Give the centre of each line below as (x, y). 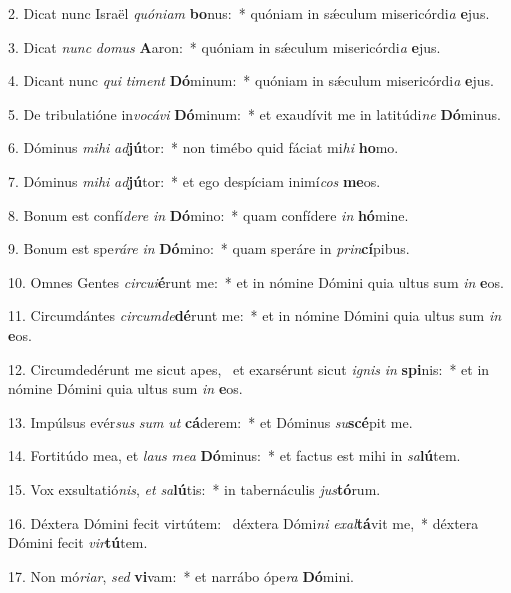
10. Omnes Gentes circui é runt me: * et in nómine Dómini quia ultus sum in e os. (256, 281)
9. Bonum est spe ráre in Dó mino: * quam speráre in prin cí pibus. (209, 248)
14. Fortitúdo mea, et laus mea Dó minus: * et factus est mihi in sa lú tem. (234, 455)
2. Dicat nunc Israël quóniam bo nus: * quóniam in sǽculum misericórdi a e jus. (249, 13)
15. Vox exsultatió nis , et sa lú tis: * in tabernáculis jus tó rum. (194, 488)
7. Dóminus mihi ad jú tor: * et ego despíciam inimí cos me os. (194, 180)
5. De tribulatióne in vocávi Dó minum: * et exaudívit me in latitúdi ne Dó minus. (254, 113)
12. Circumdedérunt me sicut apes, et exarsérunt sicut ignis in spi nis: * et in (249, 368)
